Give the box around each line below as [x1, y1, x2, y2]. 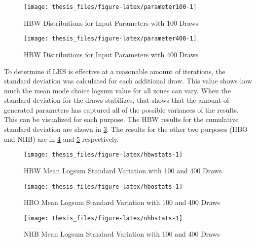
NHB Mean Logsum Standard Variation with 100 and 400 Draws [24, 229, 220, 239]
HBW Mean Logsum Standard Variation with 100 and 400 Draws [24, 165, 222, 175]
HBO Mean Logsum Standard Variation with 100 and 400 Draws [24, 197, 220, 207]
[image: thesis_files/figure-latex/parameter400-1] [24, 35, 197, 42]
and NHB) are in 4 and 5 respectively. [4, 133, 119, 144]
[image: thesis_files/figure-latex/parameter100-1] [24, 3, 197, 10]
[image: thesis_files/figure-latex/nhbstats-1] [24, 214, 183, 222]
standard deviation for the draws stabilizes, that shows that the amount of [4, 95, 229, 105]
